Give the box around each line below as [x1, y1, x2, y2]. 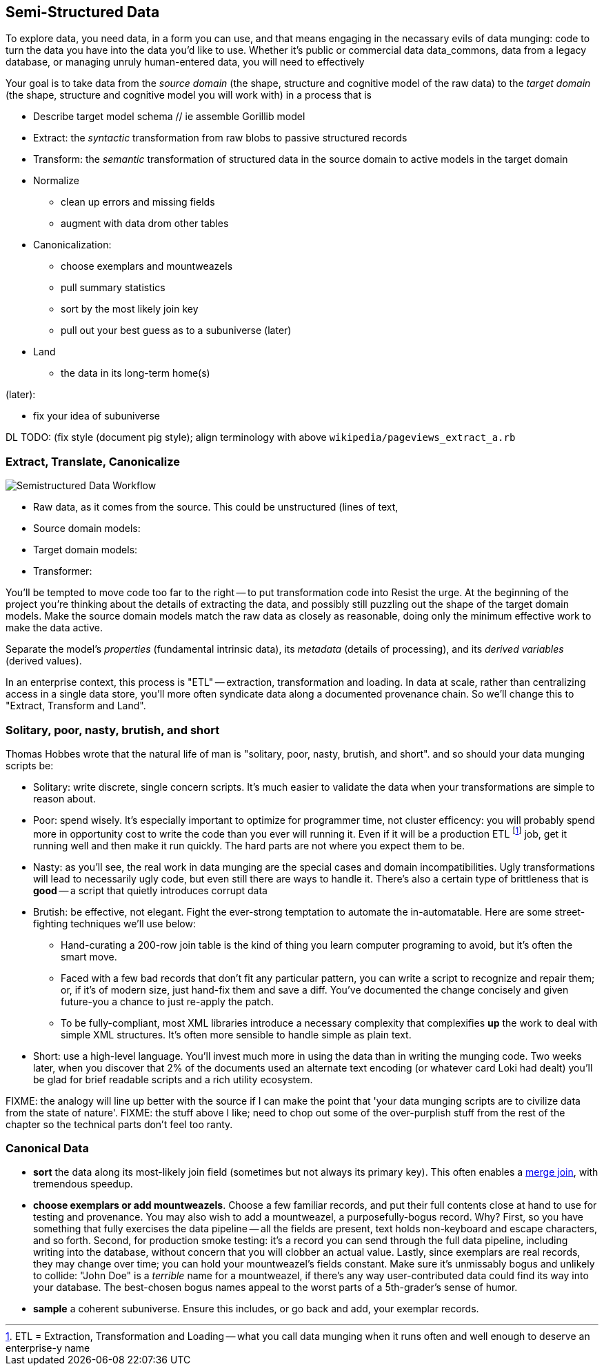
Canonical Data [6, 1141, 89, 1155]
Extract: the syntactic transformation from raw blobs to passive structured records [33, 132, 407, 144]
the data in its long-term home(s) [61, 367, 210, 379]
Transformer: [33, 565, 92, 578]
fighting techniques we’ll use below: [33, 917, 197, 929]
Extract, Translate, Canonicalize [6, 454, 181, 468]
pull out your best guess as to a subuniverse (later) [61, 324, 292, 337]
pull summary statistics [61, 282, 165, 294]
